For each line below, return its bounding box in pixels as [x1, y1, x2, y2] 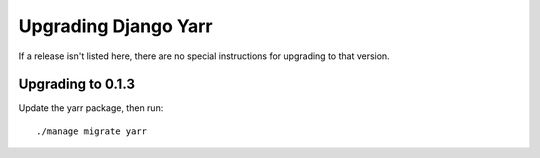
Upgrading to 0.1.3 [18, 76, 135, 93]
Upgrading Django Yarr [18, 15, 213, 37]
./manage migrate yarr [36, 125, 148, 137]
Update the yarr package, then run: [18, 102, 164, 114]
